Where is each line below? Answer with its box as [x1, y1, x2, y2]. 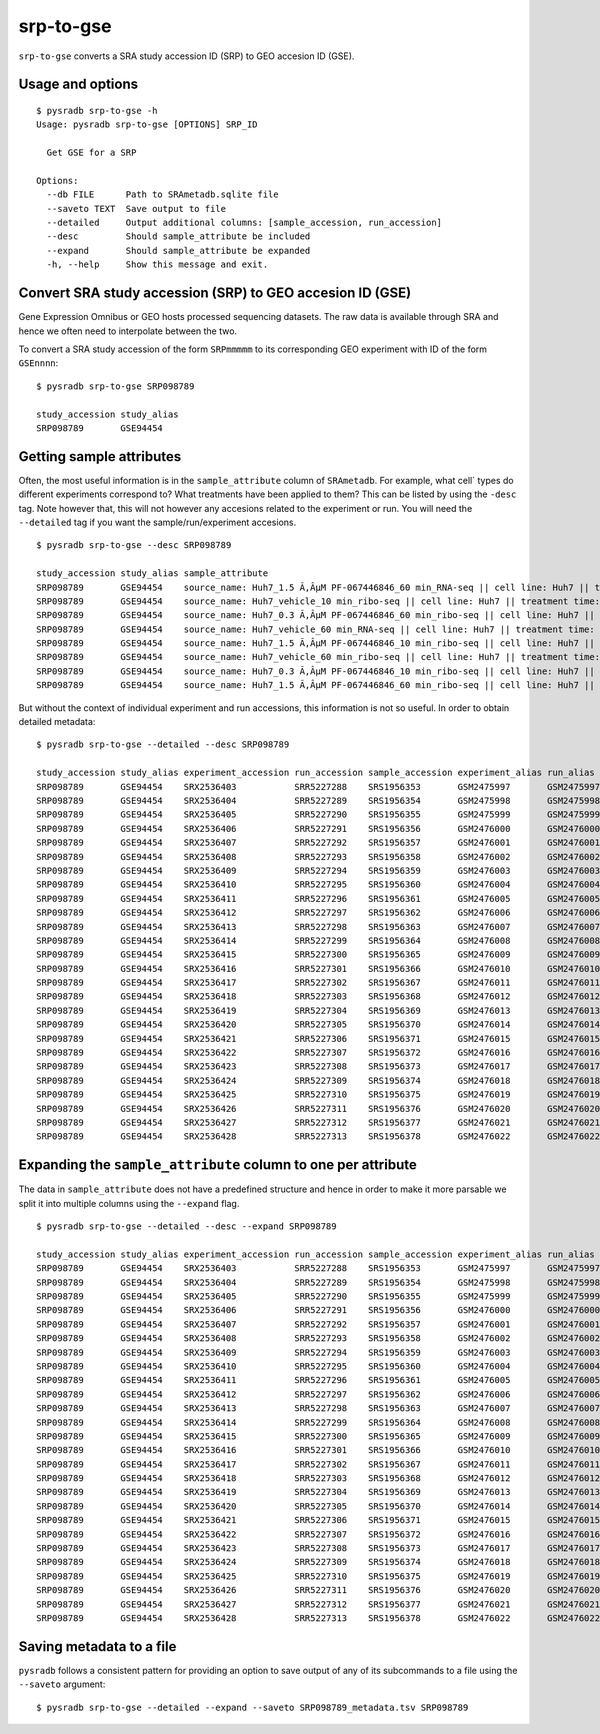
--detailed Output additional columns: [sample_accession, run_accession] [46, 217, 443, 229]
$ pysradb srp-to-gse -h [36, 105, 158, 116]
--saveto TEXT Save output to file [46, 203, 227, 214]
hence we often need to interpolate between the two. [18, 325, 238, 337]
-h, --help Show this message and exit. [46, 259, 269, 270]
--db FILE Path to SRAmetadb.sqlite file [46, 189, 279, 200]
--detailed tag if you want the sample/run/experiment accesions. [18, 516, 297, 528]
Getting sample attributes [18, 448, 182, 465]
